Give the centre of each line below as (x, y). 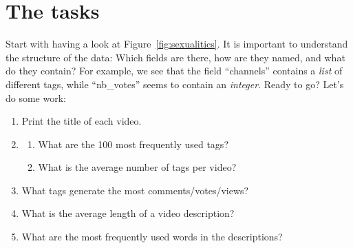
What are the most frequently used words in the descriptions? (152, 237)
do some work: (36, 97)
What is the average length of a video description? (128, 213)
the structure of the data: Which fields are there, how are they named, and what (175, 57)
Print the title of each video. (82, 121)
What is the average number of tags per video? (137, 167)
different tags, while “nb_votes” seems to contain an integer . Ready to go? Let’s (175, 84)
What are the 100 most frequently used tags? (133, 144)
